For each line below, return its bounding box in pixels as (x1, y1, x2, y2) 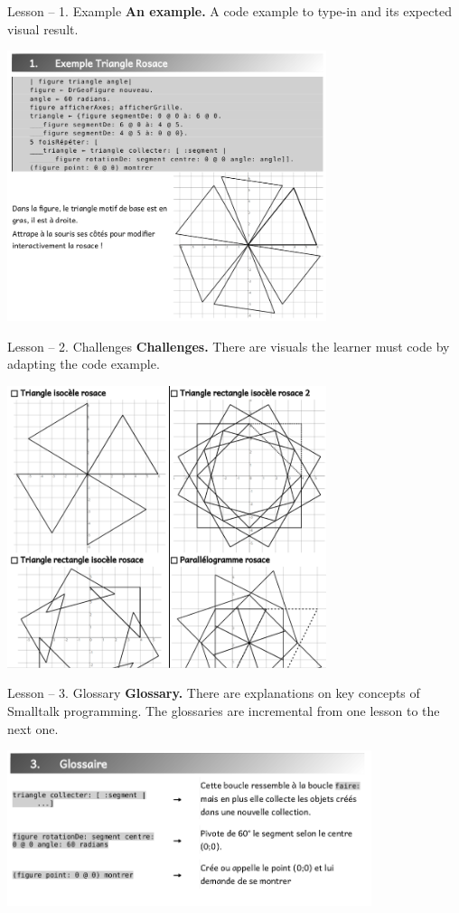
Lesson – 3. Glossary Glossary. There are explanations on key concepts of (7, 683, 420, 702)
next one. (7, 719, 59, 738)
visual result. (7, 19, 79, 38)
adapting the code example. (7, 354, 160, 373)
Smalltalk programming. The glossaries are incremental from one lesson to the (7, 701, 440, 720)
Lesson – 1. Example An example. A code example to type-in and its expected (7, 2, 452, 20)
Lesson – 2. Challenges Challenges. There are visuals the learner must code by (7, 336, 450, 355)
